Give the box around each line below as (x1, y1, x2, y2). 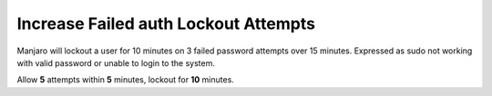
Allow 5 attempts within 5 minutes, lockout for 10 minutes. (16, 74, 234, 85)
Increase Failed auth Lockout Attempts (16, 14, 316, 34)
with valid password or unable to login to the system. (16, 57, 216, 68)
